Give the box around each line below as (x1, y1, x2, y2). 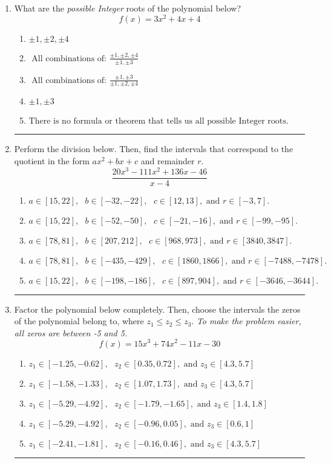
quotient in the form (14, 154, 90, 167)
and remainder (140, 154, 195, 167)
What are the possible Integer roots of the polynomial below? (14, 2, 241, 14)
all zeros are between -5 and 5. (14, 326, 128, 339)
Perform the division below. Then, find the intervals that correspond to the (14, 142, 293, 155)
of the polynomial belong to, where (14, 315, 144, 327)
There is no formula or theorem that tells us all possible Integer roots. (28, 117, 289, 126)
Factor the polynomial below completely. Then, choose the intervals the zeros (14, 302, 301, 315)
